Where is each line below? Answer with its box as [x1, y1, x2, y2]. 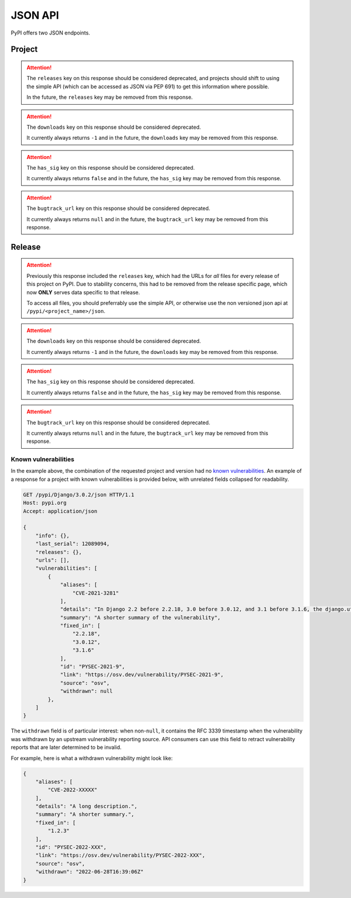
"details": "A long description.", [35, 803, 137, 810]
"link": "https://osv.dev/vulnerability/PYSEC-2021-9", [60, 672, 224, 678]
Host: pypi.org [23, 500, 67, 506]
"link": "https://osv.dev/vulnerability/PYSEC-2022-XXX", [35, 852, 205, 859]
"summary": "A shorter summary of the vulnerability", [60, 614, 221, 621]
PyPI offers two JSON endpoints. [11, 29, 91, 36]
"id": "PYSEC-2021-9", [60, 663, 125, 670]
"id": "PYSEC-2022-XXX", [35, 844, 107, 851]
